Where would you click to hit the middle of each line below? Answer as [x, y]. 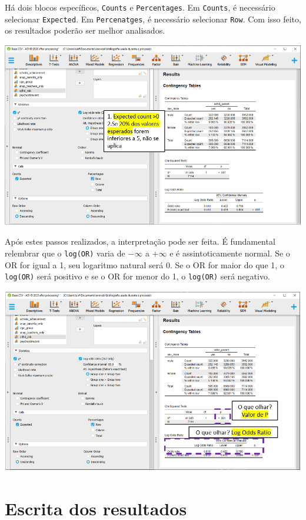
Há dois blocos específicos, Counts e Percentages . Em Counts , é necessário [140, 7]
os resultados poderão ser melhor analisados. [85, 30]
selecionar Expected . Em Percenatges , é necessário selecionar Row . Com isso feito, [153, 19]
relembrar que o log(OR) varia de [65, 253]
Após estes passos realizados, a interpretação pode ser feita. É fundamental [140, 241]
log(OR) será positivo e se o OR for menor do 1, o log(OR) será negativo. [137, 276]
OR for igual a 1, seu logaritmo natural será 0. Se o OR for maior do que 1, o [144, 264]
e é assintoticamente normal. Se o [230, 253]
